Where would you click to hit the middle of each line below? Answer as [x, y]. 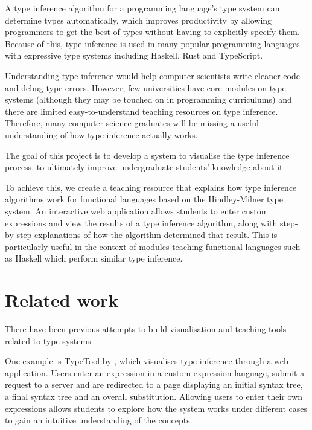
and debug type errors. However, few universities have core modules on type [145, 87]
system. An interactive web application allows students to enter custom [137, 210]
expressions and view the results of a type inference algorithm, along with [141, 223]
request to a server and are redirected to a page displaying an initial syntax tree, [154, 384]
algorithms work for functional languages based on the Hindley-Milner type [144, 199]
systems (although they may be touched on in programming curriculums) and [148, 99]
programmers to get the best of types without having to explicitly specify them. [152, 32]
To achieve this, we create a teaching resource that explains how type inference [151, 187]
